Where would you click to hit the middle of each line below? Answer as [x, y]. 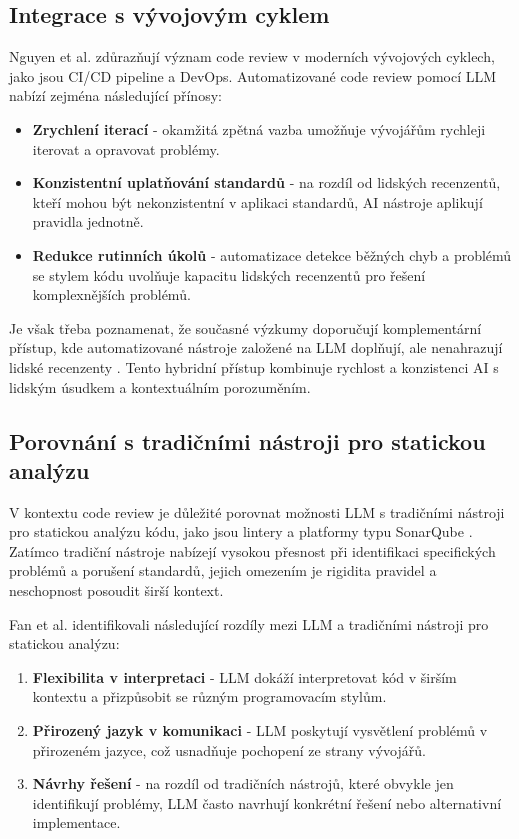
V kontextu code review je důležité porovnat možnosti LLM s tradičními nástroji [257, 511]
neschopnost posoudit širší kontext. [116, 590]
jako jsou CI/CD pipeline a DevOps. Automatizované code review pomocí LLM [253, 75]
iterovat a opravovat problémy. [126, 148]
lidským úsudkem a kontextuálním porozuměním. [160, 386]
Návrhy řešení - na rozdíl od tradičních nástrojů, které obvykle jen [243, 783]
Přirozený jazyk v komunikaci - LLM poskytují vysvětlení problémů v [260, 730]
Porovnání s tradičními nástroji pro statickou [247, 440]
